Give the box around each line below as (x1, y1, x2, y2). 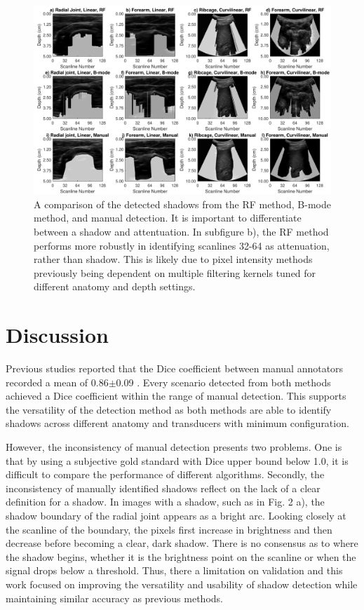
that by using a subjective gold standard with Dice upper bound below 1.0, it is (6, 453, 349, 468)
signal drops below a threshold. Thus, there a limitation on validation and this (6, 563, 343, 578)
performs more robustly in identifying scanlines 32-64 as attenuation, (34, 238, 330, 252)
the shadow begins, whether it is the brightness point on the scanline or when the (6, 549, 356, 564)
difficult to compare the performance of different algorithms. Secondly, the (6, 467, 325, 482)
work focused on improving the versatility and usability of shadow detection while (6, 576, 358, 591)
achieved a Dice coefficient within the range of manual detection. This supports (6, 388, 346, 403)
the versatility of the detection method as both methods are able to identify (6, 402, 332, 416)
